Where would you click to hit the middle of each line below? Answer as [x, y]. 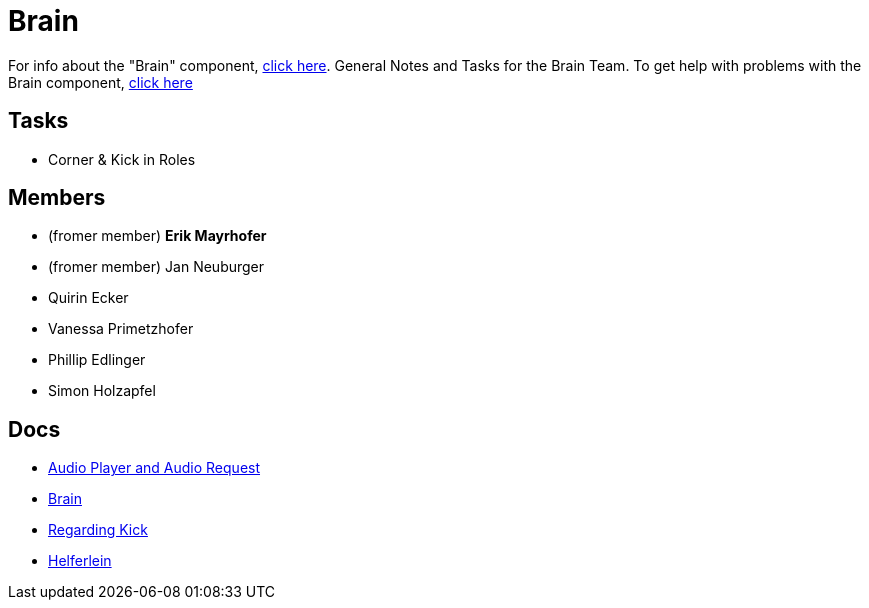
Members [57, 198]
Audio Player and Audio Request [154, 468]
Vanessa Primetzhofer [121, 329]
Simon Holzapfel [102, 391]
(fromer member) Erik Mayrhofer [157, 236]
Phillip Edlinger [97, 360]
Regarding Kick [98, 530]
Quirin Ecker [88, 298]
